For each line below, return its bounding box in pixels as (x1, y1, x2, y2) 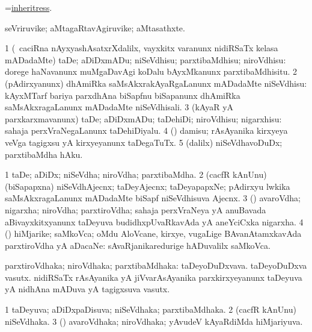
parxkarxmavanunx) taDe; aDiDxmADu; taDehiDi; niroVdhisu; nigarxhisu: (5, 112, 282, 125)
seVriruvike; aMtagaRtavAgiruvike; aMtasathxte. (5, 21, 185, 34)
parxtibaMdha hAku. (5, 148, 83, 160)
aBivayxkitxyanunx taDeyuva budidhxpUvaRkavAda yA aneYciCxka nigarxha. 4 (5, 215, 304, 228)
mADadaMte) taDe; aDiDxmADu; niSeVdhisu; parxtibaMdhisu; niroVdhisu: (5, 53, 286, 66)
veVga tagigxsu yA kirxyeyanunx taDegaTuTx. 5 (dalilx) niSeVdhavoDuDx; (5, 136, 283, 148)
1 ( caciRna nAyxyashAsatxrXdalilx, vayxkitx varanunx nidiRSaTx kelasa (5, 42, 278, 54)
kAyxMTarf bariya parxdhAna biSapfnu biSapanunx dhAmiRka (5, 89, 240, 101)
